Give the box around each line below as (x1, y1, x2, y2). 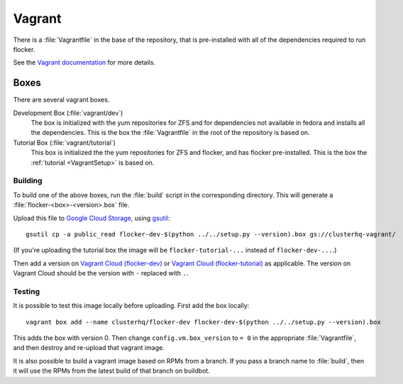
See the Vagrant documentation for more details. (13, 58, 156, 67)
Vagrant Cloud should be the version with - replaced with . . (13, 269, 189, 278)
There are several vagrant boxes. (13, 96, 110, 104)
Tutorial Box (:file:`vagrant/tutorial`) (13, 138, 116, 147)
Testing (13, 286, 40, 296)
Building (13, 176, 43, 186)
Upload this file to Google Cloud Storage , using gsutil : (13, 214, 170, 222)
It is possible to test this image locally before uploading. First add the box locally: (13, 302, 250, 310)
